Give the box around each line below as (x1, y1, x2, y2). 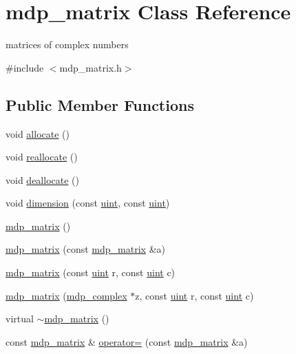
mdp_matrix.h (59, 60, 122, 74)
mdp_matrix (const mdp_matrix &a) (6, 242, 165, 256)
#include (6, 60, 44, 74)
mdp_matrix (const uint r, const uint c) (6, 265, 176, 280)
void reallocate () (6, 149, 78, 164)
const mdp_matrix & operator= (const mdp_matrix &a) (6, 334, 248, 348)
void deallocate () (6, 172, 79, 187)
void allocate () (6, 126, 70, 140)
